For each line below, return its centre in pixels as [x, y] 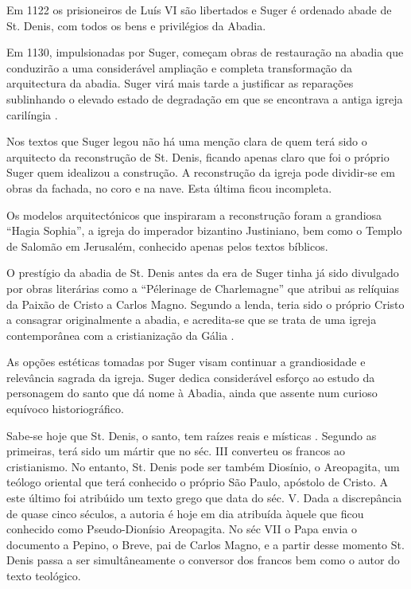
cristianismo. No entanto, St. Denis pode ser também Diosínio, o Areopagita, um [203, 466]
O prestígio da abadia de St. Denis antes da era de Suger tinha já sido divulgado [203, 273]
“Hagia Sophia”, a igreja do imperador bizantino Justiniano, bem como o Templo [204, 230]
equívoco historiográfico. [65, 409]
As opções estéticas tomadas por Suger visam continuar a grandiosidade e [186, 362]
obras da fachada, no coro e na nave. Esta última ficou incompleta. [169, 187]
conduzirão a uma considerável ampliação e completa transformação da [180, 67]
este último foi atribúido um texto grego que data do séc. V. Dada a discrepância [204, 498]
